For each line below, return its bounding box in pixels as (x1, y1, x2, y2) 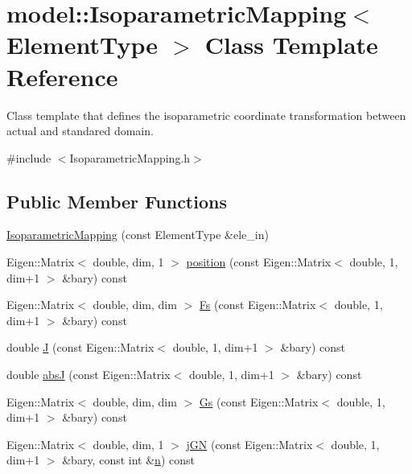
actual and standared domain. (6, 122, 154, 139)
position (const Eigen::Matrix (186, 253, 332, 270)
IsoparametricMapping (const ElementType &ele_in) (6, 226, 269, 243)
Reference (6, 60, 118, 93)
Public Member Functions (6, 188, 227, 213)
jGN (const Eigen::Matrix (186, 435, 313, 452)
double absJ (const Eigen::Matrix (6, 366, 171, 383)
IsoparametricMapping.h (69, 149, 191, 166)
